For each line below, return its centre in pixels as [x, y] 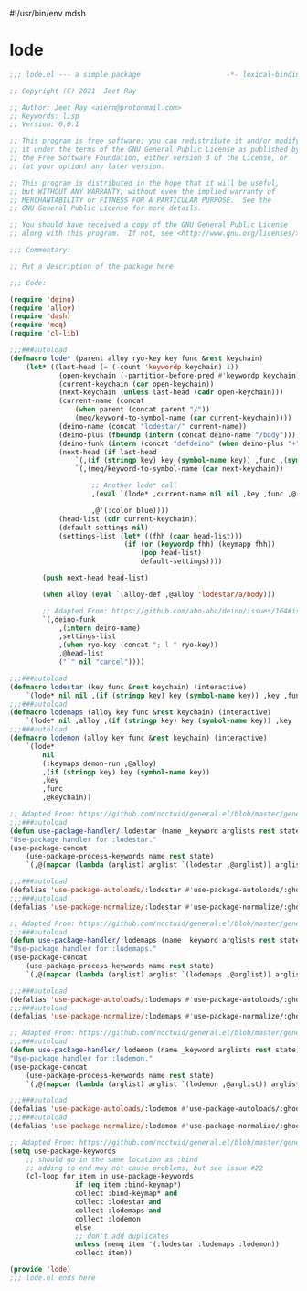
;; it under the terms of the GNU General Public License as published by [155, 150]
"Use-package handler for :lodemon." [81, 1058]
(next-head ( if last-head [107, 452]
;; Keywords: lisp [44, 116]
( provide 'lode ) [40, 1270]
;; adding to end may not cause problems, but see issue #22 [144, 1168]
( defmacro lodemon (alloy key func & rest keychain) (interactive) [138, 738]
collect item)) [103, 1253]
